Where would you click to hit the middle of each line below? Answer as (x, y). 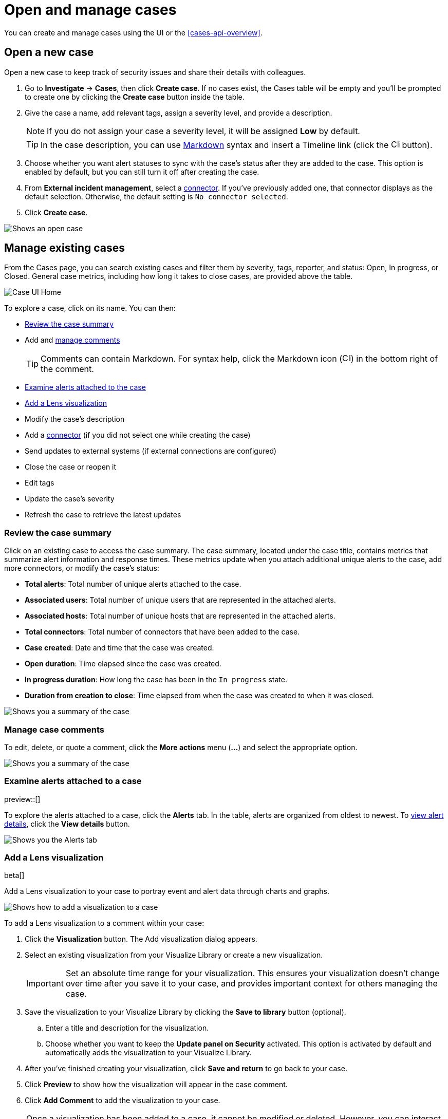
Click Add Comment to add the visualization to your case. (123, 1101)
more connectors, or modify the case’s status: (82, 568)
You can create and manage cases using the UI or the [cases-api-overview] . (133, 32)
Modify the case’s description (75, 419)
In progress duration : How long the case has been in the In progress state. (156, 680)
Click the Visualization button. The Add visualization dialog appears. (141, 939)
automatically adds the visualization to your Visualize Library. (148, 1053)
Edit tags (40, 483)
